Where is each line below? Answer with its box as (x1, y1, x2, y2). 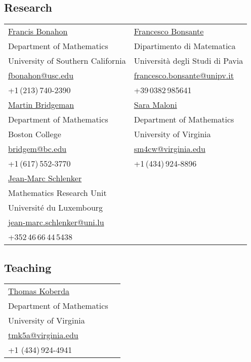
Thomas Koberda (8, 285, 70, 297)
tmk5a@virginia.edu (8, 329, 78, 341)
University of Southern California (8, 55, 126, 67)
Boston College (8, 128, 61, 140)
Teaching (4, 259, 52, 275)
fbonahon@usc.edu (8, 69, 74, 82)
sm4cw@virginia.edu (134, 143, 205, 155)
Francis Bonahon (8, 25, 68, 37)
